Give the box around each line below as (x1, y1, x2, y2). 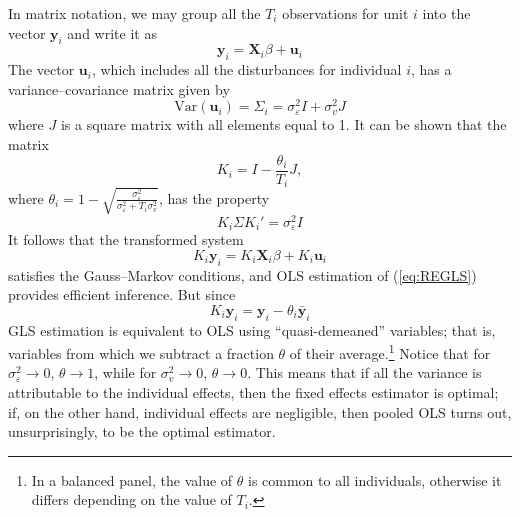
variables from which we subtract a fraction (8, 342, 274, 363)
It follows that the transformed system (8, 229, 244, 250)
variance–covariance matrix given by (8, 78, 230, 99)
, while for (94, 362, 157, 383)
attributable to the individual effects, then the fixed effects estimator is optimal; (8, 382, 499, 403)
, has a (410, 59, 452, 80)
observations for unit (282, 3, 409, 23)
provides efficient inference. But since (8, 284, 236, 305)
